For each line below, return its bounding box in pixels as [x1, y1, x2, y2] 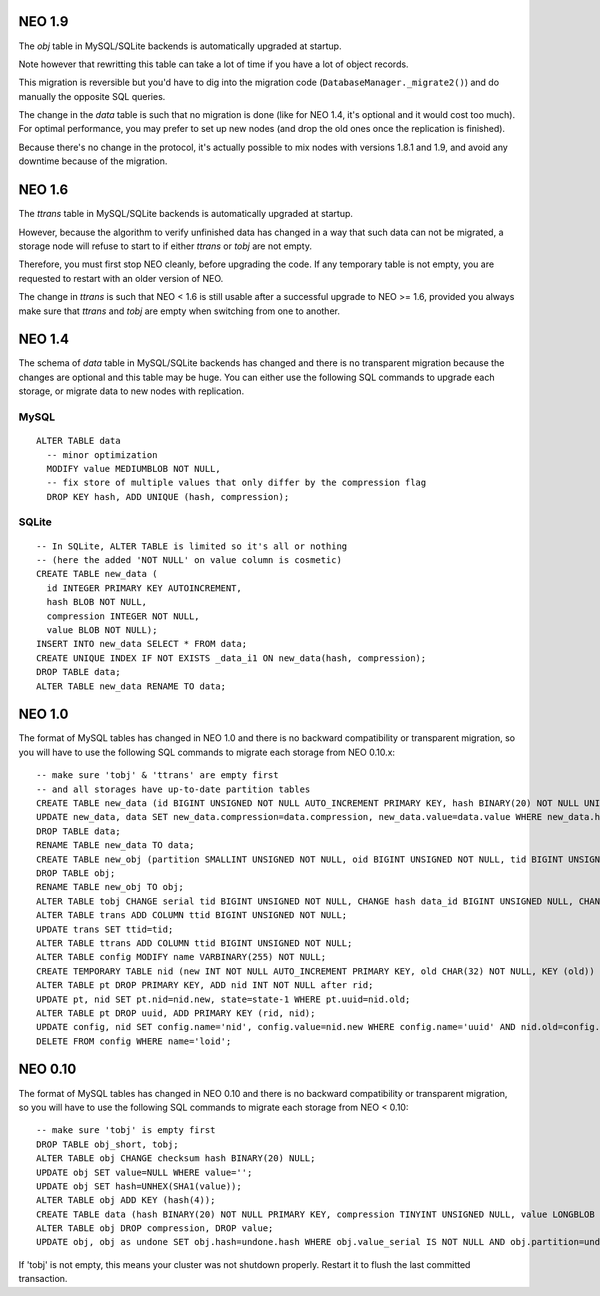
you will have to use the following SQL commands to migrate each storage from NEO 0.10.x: [18, 746, 395, 758]
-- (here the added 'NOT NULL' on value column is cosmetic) [36, 555, 342, 566]
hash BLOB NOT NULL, [46, 596, 148, 608]
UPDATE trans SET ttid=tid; [36, 923, 174, 935]
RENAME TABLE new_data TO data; [36, 840, 195, 851]
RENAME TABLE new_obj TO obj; [36, 881, 185, 893]
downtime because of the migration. [18, 155, 168, 167]
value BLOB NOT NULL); [46, 625, 158, 635]
